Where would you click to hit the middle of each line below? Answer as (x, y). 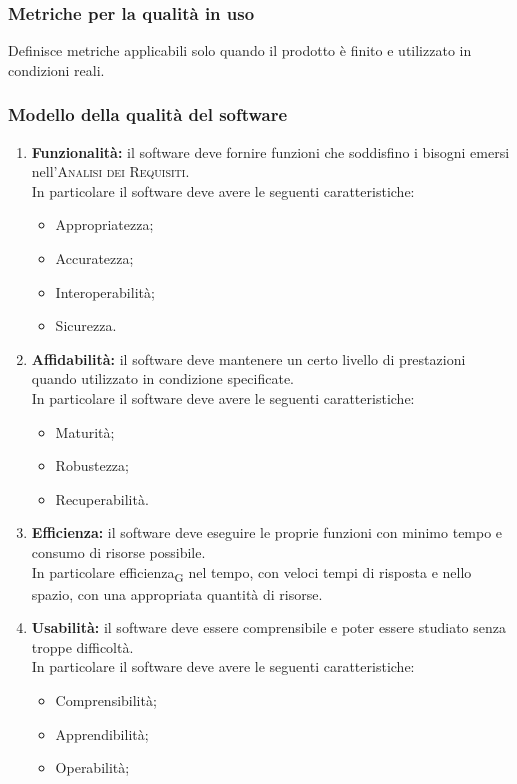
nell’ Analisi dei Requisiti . (110, 171)
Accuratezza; (94, 258)
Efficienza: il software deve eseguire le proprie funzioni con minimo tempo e (267, 532)
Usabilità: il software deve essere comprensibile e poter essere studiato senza (268, 627)
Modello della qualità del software (148, 114)
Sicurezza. (86, 325)
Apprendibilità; (102, 733)
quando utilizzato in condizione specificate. (163, 378)
